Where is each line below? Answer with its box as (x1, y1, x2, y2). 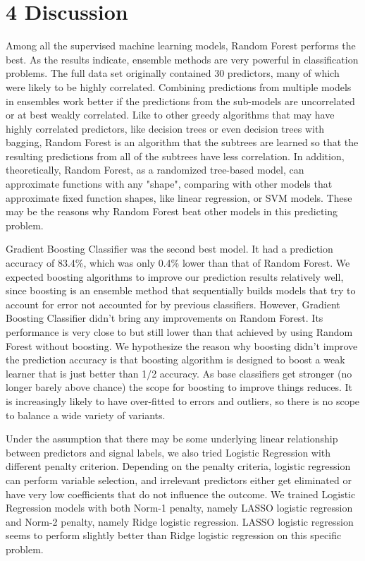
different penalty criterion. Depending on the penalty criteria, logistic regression (6, 459, 351, 473)
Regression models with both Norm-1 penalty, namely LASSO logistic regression (6, 500, 353, 515)
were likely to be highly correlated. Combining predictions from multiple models (6, 79, 352, 94)
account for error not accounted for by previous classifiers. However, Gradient (6, 296, 340, 311)
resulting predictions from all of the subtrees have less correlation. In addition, (6, 148, 345, 163)
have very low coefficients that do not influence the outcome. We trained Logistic (6, 486, 356, 501)
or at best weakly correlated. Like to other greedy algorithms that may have (6, 107, 335, 122)
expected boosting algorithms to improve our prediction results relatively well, (6, 269, 344, 284)
